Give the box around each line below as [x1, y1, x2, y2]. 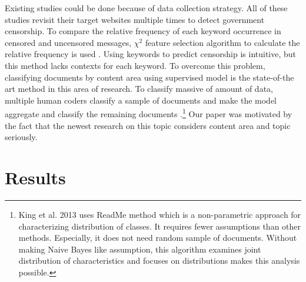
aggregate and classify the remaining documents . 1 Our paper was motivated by [5, 106, 292, 120]
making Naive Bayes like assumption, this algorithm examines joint [18, 243, 261, 255]
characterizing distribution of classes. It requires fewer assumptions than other [18, 220, 301, 232]
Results [5, 165, 66, 189]
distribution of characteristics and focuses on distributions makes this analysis [18, 254, 300, 267]
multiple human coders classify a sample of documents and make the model [5, 94, 277, 106]
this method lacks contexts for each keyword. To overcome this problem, [5, 59, 265, 71]
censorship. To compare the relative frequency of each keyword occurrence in [5, 25, 281, 37]
